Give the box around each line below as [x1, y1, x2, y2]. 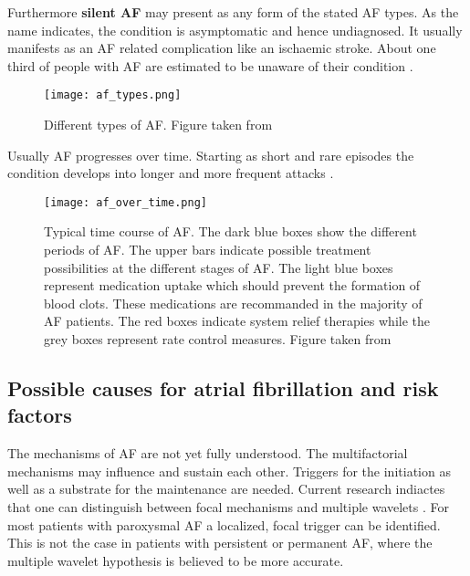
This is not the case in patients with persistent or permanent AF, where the [7, 533, 433, 552]
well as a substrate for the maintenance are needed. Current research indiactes [7, 479, 445, 498]
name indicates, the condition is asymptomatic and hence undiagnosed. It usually [7, 20, 463, 39]
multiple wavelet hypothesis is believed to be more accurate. [7, 550, 344, 570]
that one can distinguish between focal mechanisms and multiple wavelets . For [7, 497, 449, 516]
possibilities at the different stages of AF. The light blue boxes [44, 257, 393, 277]
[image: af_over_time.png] [44, 195, 207, 209]
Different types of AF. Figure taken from [44, 115, 273, 134]
